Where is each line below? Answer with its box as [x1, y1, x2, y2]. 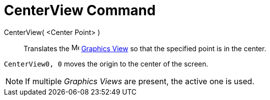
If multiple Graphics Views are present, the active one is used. [25, 76, 255, 86]
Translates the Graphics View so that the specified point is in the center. [24, 44, 267, 53]
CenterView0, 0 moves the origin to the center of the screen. [4, 59, 209, 68]
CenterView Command [4, 2, 156, 19]
